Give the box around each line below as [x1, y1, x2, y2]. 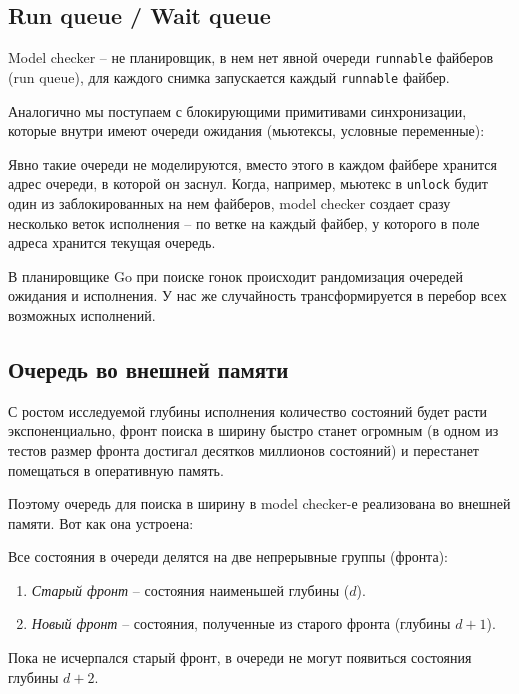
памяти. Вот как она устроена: [8, 512, 194, 533]
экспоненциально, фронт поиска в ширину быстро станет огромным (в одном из [8, 420, 499, 441]
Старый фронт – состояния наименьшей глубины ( [31, 579, 350, 600]
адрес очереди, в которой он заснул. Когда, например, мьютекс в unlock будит [8, 173, 488, 194]
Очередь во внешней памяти [8, 353, 289, 384]
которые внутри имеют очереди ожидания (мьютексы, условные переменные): [8, 120, 485, 141]
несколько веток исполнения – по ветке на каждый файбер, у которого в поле [8, 212, 480, 233]
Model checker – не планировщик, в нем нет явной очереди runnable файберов [8, 47, 494, 68]
